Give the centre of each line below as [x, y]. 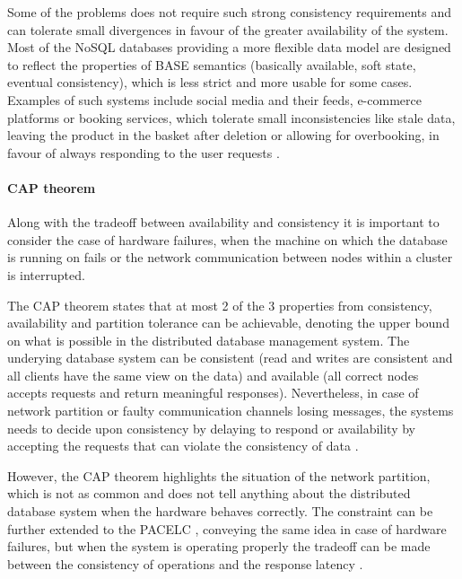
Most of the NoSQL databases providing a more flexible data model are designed [229, 47]
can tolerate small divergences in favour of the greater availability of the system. [228, 29]
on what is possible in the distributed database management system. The [209, 340]
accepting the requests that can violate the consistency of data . [183, 446]
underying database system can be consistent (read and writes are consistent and [230, 358]
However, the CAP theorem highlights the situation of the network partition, [219, 475]
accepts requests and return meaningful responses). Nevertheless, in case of [213, 393]
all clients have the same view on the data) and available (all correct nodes [213, 375]
